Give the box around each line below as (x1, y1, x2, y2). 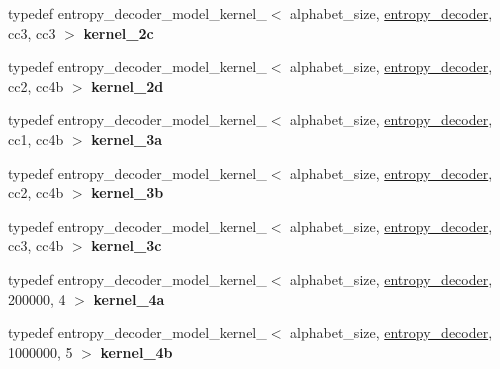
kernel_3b (91, 182, 164, 203)
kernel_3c (91, 235, 162, 256)
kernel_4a (93, 288, 165, 309)
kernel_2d (91, 75, 164, 96)
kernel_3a (91, 128, 163, 149)
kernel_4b (100, 341, 173, 362)
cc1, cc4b (8, 128, 64, 149)
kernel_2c (83, 22, 154, 43)
